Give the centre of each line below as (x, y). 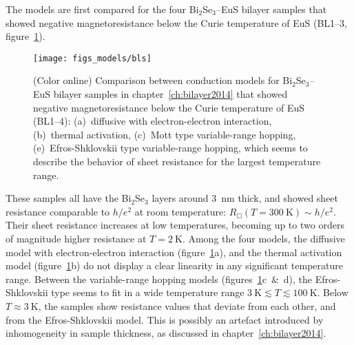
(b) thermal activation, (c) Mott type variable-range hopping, (165, 134)
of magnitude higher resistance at (76, 238)
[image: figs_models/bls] (92, 58)
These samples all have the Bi (69, 198)
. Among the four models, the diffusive (263, 238)
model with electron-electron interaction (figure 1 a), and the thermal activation (174, 252)
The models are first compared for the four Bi (102, 9)
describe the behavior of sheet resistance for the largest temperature (177, 161)
